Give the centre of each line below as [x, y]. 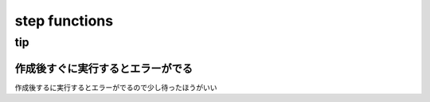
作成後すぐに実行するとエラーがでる [104, 68]
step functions [64, 21]
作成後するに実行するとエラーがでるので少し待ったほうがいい [116, 87]
